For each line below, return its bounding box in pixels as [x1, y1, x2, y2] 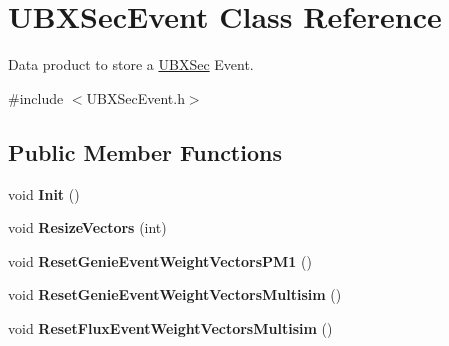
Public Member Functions [8, 136, 282, 167]
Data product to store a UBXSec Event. [8, 54, 254, 75]
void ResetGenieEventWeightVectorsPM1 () [8, 250, 312, 271]
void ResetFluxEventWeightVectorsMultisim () [8, 317, 333, 338]
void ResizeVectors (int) [8, 217, 167, 238]
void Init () [8, 183, 80, 204]
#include [8, 87, 64, 108]
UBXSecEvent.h [86, 87, 185, 108]
